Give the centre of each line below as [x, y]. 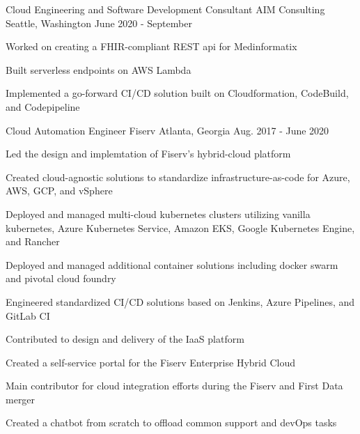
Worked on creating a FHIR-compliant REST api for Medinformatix [151, 46]
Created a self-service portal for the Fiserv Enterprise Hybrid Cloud [150, 362]
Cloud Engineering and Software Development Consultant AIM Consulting [165, 9]
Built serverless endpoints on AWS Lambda [99, 69]
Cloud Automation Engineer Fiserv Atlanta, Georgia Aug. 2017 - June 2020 [167, 130]
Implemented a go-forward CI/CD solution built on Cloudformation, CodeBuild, [177, 93]
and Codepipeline [43, 106]
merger [21, 399]
